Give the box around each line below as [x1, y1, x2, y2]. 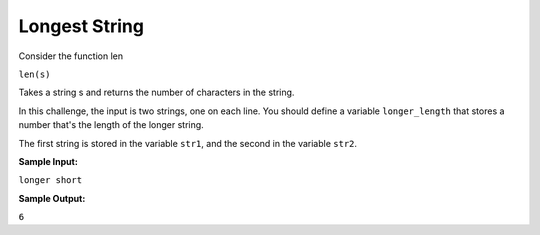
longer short [18, 175, 83, 186]
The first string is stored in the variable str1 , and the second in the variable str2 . [18, 137, 358, 149]
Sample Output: [18, 192, 86, 204]
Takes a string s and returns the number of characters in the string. [18, 86, 295, 99]
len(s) [18, 68, 51, 80]
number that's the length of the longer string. [18, 119, 204, 131]
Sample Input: [18, 155, 79, 167]
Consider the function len [18, 50, 124, 62]
